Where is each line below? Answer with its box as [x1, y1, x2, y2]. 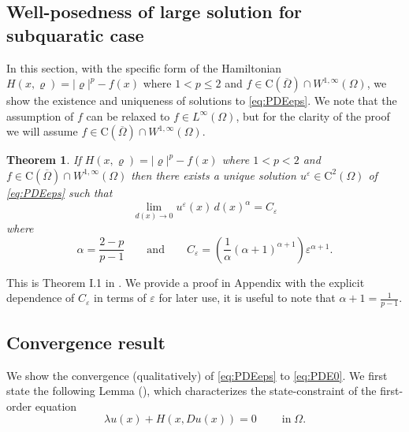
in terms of [94, 289, 147, 306]
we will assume [6, 123, 78, 140]
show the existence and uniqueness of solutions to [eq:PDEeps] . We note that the [6, 92, 397, 109]
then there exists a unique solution [131, 166, 296, 183]
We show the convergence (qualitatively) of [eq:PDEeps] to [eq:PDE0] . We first [6, 367, 388, 383]
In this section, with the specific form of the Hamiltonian [6, 59, 282, 76]
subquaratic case [6, 22, 144, 47]
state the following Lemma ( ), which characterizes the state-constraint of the [6, 382, 377, 399]
